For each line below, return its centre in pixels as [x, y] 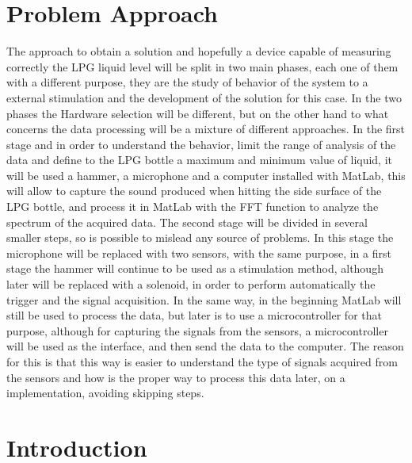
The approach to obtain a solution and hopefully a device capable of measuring [199, 51]
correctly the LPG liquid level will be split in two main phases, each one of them [202, 66]
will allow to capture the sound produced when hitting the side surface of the [194, 191]
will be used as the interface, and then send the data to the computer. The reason [205, 346]
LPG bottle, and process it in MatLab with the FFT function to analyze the [193, 207]
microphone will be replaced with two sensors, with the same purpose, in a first [199, 253]
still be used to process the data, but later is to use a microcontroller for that [194, 315]
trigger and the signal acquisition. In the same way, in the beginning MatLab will [204, 299]
